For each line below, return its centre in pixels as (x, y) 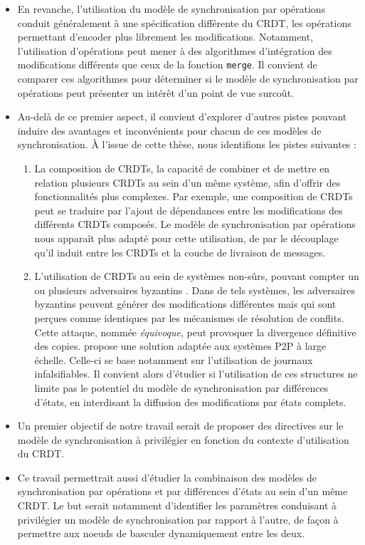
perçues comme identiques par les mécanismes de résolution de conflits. (189, 317)
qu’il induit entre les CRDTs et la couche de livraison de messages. (180, 252)
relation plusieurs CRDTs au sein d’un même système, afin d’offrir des (187, 182)
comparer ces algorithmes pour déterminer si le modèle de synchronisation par (188, 79)
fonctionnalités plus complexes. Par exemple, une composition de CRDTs (194, 196)
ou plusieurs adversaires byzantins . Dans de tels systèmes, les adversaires (195, 290)
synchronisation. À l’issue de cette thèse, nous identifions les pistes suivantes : (187, 144)
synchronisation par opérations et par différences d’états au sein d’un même (182, 491)
